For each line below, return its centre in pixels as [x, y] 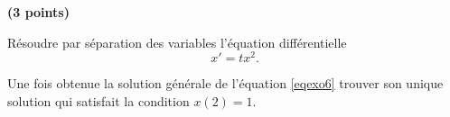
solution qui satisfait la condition [98, 100]
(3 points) [38, 12]
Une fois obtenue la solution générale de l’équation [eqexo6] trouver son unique [225, 83]
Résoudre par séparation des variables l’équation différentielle [177, 42]
